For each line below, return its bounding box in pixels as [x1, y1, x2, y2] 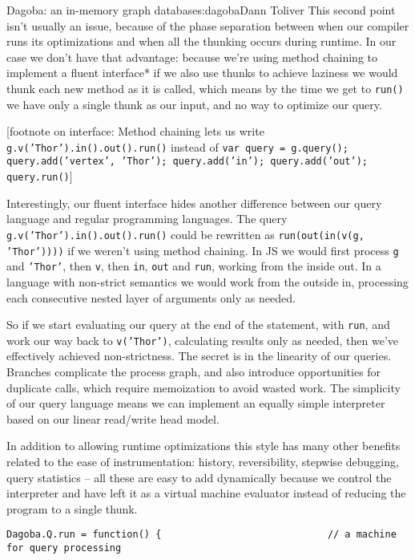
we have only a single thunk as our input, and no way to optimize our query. [6, 95, 382, 112]
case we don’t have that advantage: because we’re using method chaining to [6, 48, 378, 65]
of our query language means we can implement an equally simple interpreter [6, 395, 385, 412]
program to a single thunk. [6, 500, 138, 517]
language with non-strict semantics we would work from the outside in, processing [6, 273, 409, 290]
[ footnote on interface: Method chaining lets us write [6, 123, 264, 140]
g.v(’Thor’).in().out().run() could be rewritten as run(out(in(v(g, [6, 225, 365, 242]
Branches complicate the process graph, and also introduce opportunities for [6, 363, 381, 380]
